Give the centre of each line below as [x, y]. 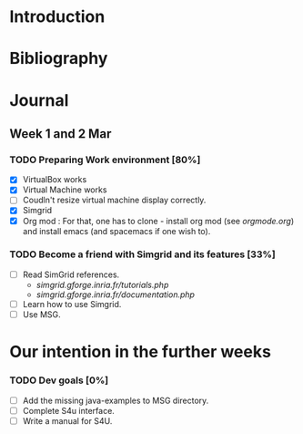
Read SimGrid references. [71, 274]
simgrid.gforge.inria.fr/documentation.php [116, 294]
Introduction [57, 17]
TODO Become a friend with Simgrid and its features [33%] [142, 254]
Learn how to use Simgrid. [72, 304]
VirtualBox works [55, 180]
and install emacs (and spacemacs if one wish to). [116, 231]
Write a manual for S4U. [67, 420]
